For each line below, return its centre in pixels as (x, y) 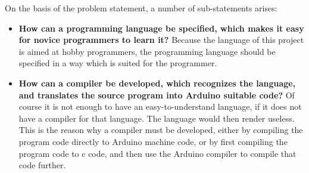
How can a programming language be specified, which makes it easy (161, 28)
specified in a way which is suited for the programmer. (118, 63)
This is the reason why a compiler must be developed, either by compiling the (161, 130)
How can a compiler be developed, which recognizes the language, (157, 83)
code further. (42, 165)
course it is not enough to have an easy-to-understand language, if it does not (160, 106)
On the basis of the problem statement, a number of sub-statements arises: (141, 8)
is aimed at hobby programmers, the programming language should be (147, 51)
